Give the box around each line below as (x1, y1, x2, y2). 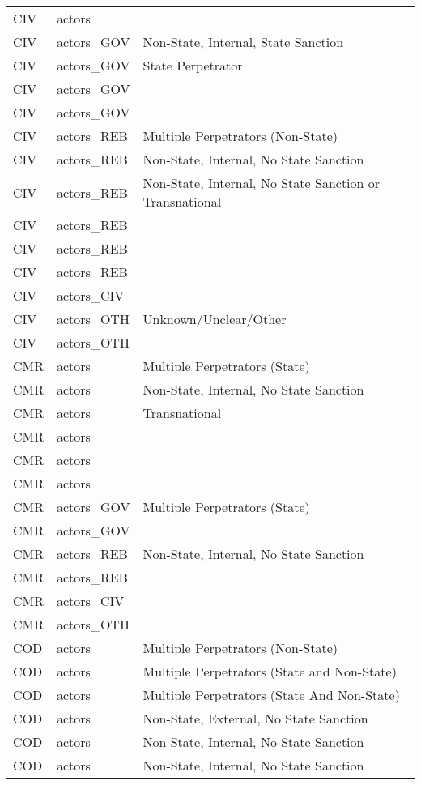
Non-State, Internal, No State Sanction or (142, 173, 381, 192)
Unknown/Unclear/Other (142, 309, 287, 328)
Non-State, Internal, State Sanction (142, 32, 344, 51)
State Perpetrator (142, 56, 243, 75)
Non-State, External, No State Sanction (142, 709, 368, 727)
